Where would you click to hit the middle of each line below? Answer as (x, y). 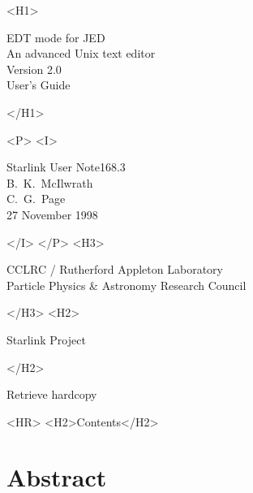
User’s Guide (39, 85)
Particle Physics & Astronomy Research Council (126, 285)
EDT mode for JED (56, 37)
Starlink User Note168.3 (66, 167)
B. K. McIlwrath (50, 182)
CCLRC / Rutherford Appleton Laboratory (115, 269)
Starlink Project (46, 339)
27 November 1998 (52, 214)
